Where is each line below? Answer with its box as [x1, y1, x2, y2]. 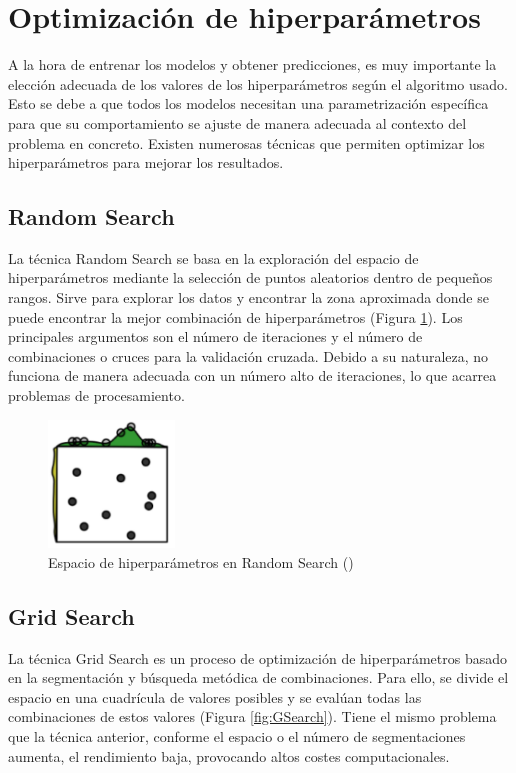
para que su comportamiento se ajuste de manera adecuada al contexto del [8, 112, 467, 133]
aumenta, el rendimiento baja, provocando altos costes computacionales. [8, 745, 450, 766]
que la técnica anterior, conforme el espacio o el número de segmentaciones [8, 725, 466, 746]
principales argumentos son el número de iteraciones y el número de [8, 326, 423, 347]
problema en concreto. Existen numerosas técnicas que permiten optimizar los [8, 132, 485, 153]
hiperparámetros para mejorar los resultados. [8, 152, 284, 173]
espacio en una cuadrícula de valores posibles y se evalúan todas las [8, 686, 422, 707]
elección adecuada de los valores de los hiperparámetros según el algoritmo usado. [8, 73, 508, 94]
